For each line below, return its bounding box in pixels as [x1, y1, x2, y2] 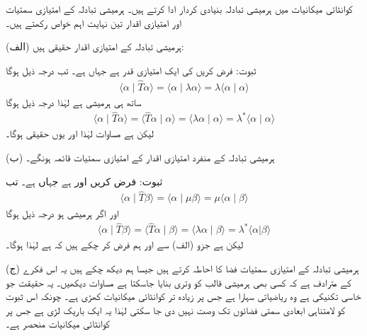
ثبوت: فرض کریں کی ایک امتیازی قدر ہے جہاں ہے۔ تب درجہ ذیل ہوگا [6, 62, 256, 77]
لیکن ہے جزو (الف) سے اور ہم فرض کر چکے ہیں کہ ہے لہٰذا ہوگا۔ [6, 237, 244, 252]
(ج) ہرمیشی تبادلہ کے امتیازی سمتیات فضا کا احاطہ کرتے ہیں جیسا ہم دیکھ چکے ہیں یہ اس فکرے [6, 260, 359, 275]
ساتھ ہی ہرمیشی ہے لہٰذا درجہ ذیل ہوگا [6, 94, 142, 109]
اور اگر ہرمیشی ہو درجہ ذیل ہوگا [6, 205, 119, 220]
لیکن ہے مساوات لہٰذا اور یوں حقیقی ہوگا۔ [6, 126, 154, 141]
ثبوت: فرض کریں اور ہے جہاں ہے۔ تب [6, 173, 163, 188]
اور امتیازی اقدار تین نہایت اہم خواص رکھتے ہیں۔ [6, 15, 181, 30]
